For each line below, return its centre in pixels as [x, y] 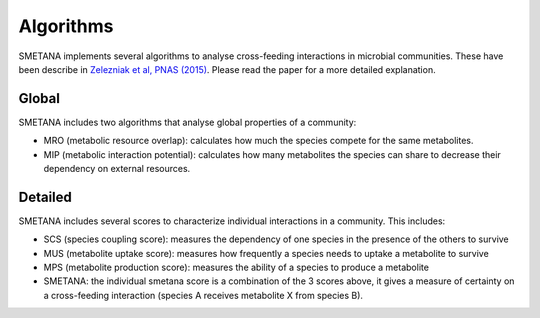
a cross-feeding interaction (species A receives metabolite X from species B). [203, 295]
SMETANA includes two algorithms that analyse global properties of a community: [187, 122]
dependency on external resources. [117, 169]
